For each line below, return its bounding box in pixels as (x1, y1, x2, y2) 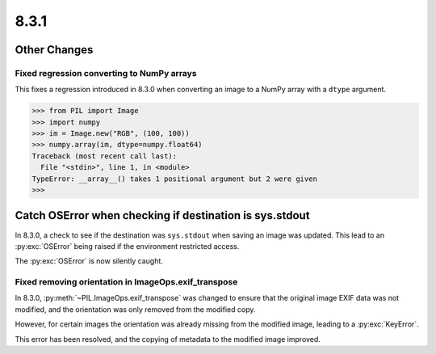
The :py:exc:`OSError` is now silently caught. (15, 256, 163, 266)
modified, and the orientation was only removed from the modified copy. (15, 304, 256, 314)
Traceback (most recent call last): (31, 151, 178, 161)
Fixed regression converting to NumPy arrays (15, 67, 197, 78)
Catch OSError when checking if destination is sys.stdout (15, 209, 310, 222)
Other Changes (15, 43, 94, 57)
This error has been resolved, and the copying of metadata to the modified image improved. (15, 334, 321, 343)
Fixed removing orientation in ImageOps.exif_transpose (15, 276, 238, 288)
